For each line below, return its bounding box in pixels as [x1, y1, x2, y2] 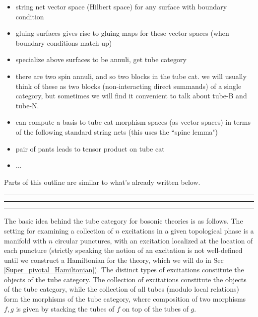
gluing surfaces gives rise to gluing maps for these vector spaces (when [15, 28, 229, 38]
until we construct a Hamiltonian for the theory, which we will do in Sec [4, 254, 224, 265]
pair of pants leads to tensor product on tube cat [15, 143, 165, 154]
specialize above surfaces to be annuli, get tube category [15, 54, 187, 65]
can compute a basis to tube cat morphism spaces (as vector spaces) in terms [15, 117, 251, 127]
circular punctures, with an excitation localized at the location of [55, 235, 253, 245]
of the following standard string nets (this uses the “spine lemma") [15, 126, 218, 137]
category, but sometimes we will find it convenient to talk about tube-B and [15, 90, 247, 101]
